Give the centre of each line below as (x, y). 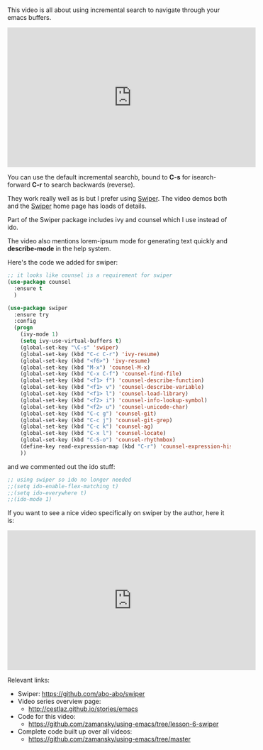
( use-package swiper (38, 308)
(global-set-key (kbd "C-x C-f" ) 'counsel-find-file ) (101, 374)
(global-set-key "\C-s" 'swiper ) (69, 347)
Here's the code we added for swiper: (63, 263)
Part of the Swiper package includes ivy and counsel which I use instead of (117, 220)
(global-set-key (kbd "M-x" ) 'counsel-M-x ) (85, 368)
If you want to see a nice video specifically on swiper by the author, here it (116, 513)
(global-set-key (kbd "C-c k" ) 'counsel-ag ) (87, 427)
